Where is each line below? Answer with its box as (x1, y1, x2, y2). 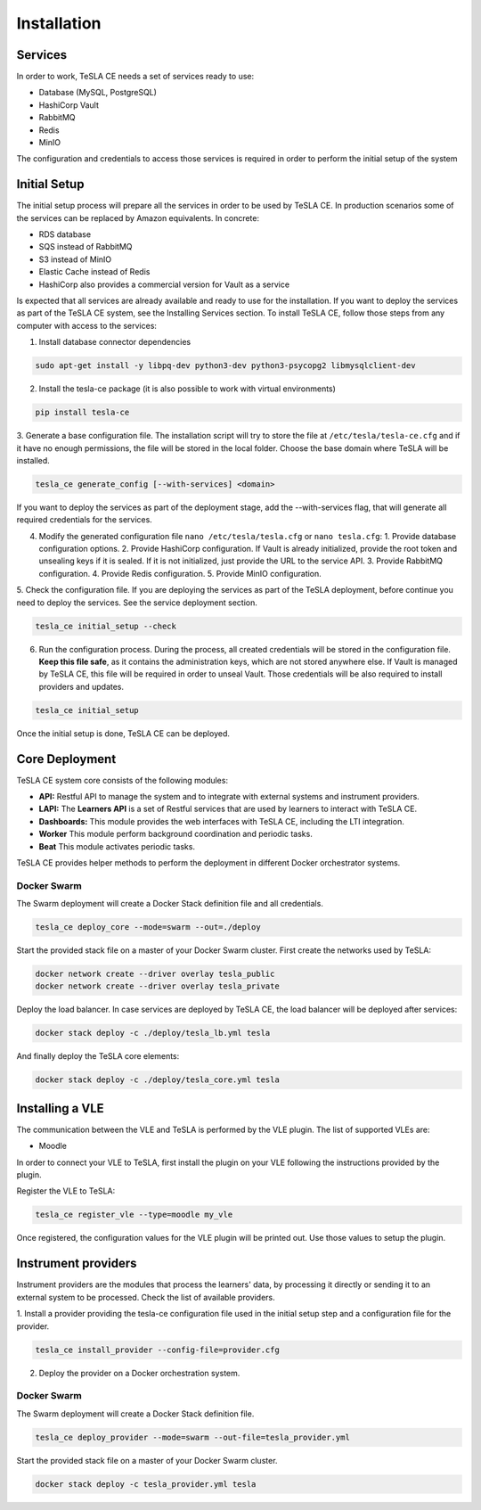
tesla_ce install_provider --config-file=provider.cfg (35, 1344, 280, 1355)
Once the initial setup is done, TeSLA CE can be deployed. (16, 727, 231, 739)
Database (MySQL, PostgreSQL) (38, 87, 158, 98)
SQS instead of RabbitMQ (38, 242, 133, 252)
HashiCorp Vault (38, 99, 100, 111)
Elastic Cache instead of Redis (38, 267, 151, 277)
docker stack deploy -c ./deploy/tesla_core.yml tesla (35, 1075, 280, 1085)
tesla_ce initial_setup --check (35, 620, 177, 631)
